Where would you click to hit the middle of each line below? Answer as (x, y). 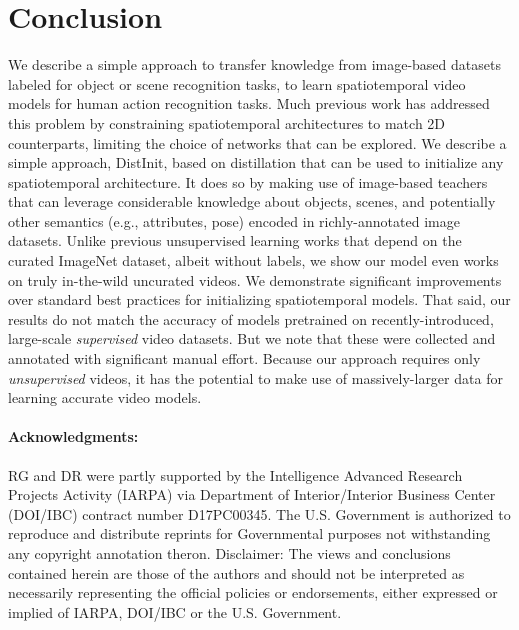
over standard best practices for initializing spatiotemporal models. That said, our (259, 299)
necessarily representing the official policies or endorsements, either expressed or (253, 592)
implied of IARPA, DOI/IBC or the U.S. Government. (175, 611)
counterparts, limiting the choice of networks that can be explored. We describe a (257, 142)
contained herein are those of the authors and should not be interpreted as (236, 572)
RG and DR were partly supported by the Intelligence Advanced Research (235, 474)
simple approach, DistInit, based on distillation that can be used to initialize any (256, 162)
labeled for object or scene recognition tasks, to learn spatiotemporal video (237, 83)
